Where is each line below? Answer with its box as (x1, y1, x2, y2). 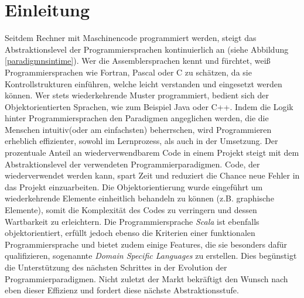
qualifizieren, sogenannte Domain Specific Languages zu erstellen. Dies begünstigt (5, 249, 297, 262)
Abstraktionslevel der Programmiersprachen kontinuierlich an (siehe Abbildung (5, 43, 289, 55)
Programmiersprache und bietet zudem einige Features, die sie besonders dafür (5, 238, 288, 250)
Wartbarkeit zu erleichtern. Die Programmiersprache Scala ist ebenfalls (5, 215, 259, 227)
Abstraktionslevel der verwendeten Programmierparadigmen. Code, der (5, 157, 260, 170)
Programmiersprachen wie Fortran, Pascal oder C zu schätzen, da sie (5, 66, 252, 78)
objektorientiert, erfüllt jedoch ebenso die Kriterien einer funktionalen (5, 227, 255, 239)
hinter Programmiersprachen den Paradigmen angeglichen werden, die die (5, 112, 269, 124)
